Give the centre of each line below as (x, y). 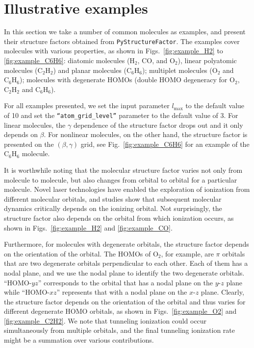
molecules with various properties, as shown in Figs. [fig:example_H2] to (114, 51)
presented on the (29, 144)
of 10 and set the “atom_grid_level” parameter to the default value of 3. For (121, 115)
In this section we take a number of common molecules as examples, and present (125, 32)
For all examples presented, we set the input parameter (87, 105)
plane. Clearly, (222, 292)
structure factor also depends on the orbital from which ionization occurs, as (119, 218)
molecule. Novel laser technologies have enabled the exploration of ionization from (127, 189)
